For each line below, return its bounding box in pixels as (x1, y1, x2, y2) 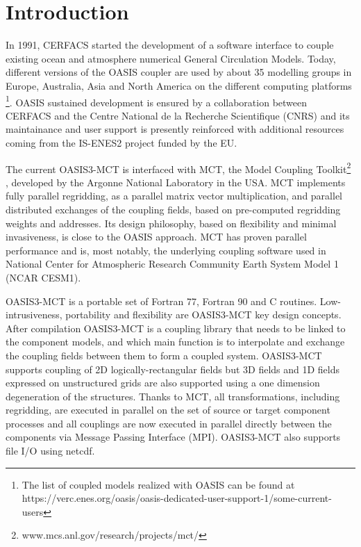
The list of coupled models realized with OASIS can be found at (22, 477, 295, 491)
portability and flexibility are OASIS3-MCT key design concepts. (65, 307, 342, 322)
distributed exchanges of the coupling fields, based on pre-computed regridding (6, 202, 341, 216)
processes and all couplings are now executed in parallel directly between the (6, 416, 332, 430)
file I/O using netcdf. (6, 443, 95, 458)
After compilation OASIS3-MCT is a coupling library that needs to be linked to (6, 320, 346, 335)
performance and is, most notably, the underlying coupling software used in (6, 243, 326, 257)
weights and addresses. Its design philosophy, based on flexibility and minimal (6, 215, 337, 230)
